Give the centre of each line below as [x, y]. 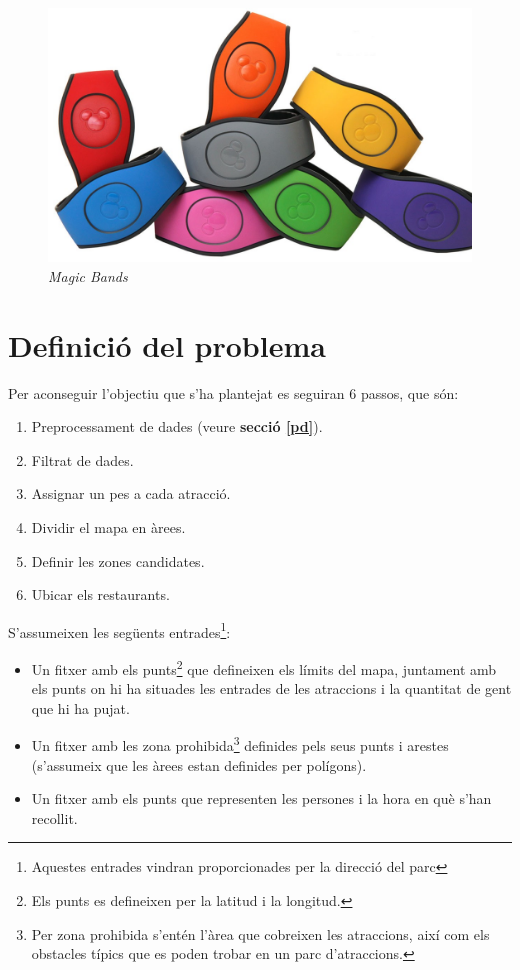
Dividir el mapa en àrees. [108, 526]
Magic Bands [88, 275]
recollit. [54, 817]
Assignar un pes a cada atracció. [131, 493]
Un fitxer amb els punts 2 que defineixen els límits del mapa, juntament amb [264, 667]
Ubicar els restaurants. [100, 594]
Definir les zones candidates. [118, 560]
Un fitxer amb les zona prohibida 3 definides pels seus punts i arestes [240, 744]
